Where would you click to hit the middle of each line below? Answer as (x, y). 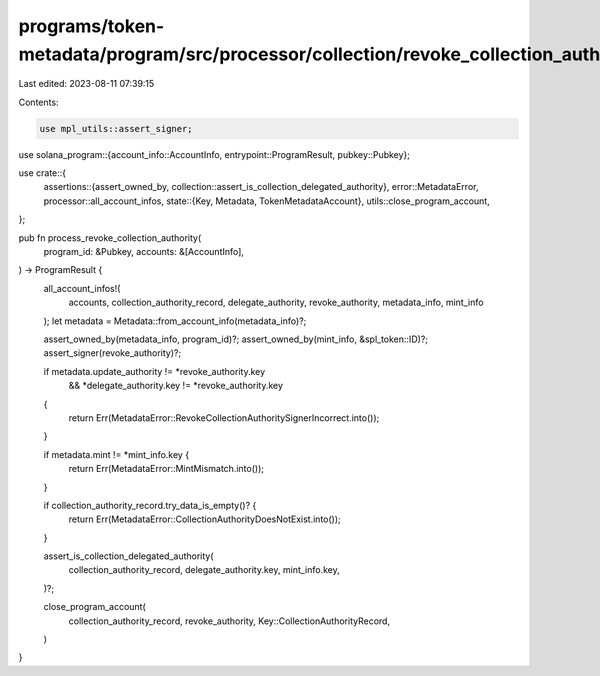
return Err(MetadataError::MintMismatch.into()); (166, 469)
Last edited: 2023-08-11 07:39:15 (86, 84)
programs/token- (91, 26)
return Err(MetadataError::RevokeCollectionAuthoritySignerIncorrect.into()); (224, 417)
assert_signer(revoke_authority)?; (112, 353)
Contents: (38, 102)
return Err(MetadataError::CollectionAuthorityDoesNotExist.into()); (205, 519)
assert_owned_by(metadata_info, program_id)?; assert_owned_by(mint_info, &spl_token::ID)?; (236, 339)
